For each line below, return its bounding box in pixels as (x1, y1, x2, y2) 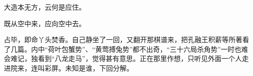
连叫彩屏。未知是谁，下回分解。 (31, 62, 133, 73)
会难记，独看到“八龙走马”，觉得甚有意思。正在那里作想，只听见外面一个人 (4, 53, 242, 63)
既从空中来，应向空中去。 (4, 18, 86, 28)
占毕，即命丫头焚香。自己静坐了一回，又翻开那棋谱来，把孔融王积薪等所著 (4, 34, 242, 45)
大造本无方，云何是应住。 (4, 2, 86, 12)
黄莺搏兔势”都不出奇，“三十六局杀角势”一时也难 (95, 44, 248, 54)
